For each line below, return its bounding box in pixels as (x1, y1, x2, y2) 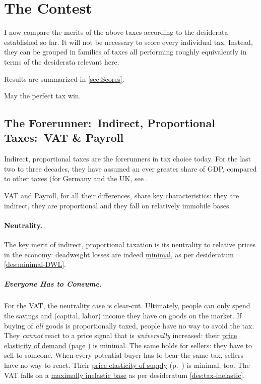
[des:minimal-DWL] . (4, 259, 66, 269)
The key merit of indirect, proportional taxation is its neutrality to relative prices (4, 239, 256, 250)
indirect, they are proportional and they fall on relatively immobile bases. (4, 200, 231, 210)
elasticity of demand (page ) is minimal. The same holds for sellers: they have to (4, 340, 252, 350)
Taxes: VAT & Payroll (4, 130, 124, 145)
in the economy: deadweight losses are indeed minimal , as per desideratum (4, 249, 234, 259)
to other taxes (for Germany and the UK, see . (4, 173, 148, 184)
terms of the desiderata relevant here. (4, 56, 119, 67)
